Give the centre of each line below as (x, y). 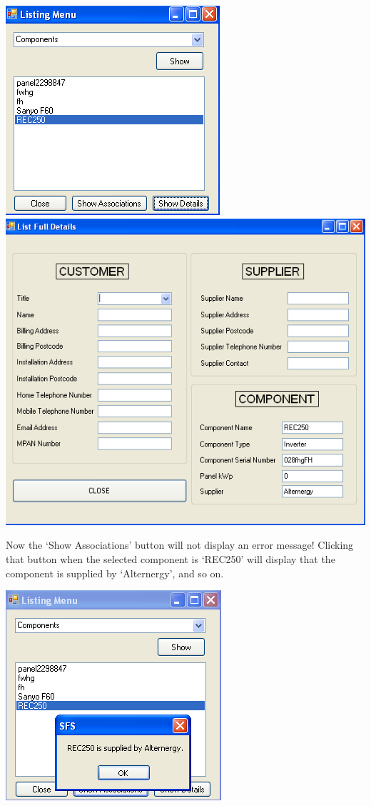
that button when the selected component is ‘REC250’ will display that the (171, 559)
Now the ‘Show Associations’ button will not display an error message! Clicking (180, 545)
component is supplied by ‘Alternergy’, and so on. (115, 573)
